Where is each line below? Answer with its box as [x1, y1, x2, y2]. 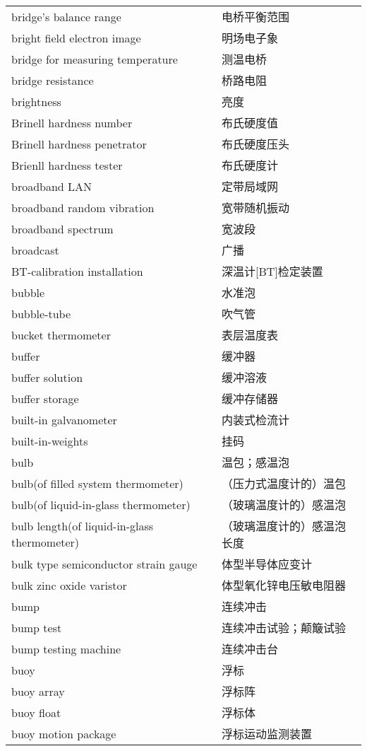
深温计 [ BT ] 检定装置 [221, 263, 323, 279]
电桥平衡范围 [221, 8, 289, 25]
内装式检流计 [221, 412, 289, 428]
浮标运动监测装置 [221, 726, 312, 742]
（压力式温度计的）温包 [221, 475, 346, 491]
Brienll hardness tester [11, 156, 123, 173]
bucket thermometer [11, 326, 111, 343]
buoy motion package [11, 725, 116, 742]
